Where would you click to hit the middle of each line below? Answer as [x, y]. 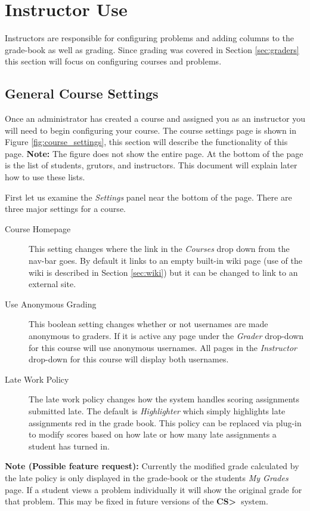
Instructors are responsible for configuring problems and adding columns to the [149, 38]
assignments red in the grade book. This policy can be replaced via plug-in [165, 422]
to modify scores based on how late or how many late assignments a [153, 434]
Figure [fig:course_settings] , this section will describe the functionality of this [146, 142]
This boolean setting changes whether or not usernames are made [148, 324]
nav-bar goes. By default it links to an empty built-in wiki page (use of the [165, 261]
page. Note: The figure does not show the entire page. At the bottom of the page [154, 153]
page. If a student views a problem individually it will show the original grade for [154, 489]
